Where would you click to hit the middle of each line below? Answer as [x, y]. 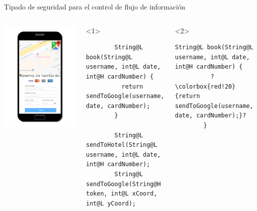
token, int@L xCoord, [122, 194]
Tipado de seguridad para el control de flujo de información [95, 6]
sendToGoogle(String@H [124, 184]
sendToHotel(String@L [122, 145]
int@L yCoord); [111, 203]
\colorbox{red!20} [205, 86]
